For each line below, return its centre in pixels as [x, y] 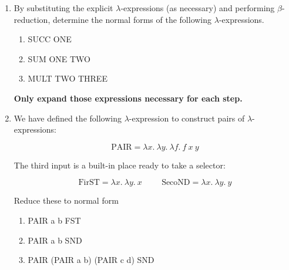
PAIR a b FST [54, 220]
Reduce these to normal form [66, 200]
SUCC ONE [50, 39]
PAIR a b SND [55, 240]
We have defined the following [68, 118]
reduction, [32, 19]
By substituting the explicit [63, 8]
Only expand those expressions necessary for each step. [128, 98]
